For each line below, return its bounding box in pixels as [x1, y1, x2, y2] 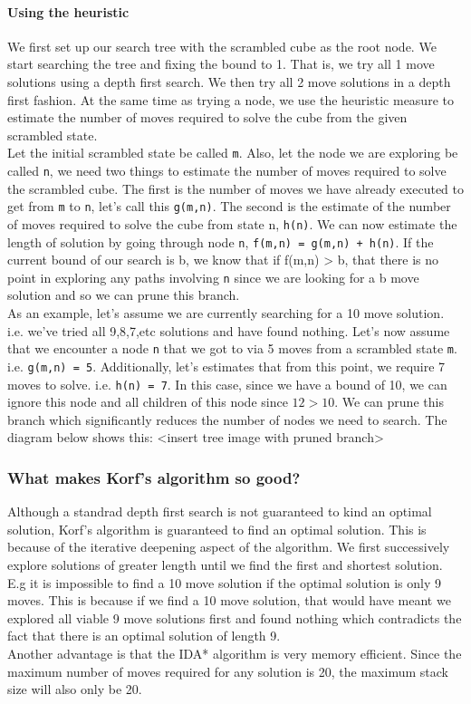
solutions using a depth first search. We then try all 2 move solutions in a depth [7, 72, 451, 91]
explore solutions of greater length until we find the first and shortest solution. [7, 555, 443, 574]
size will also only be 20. [7, 680, 142, 699]
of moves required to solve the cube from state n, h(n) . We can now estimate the [7, 214, 457, 233]
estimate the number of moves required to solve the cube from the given [7, 108, 408, 127]
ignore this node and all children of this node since [7, 392, 288, 411]
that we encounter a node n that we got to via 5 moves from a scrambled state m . [7, 339, 457, 358]
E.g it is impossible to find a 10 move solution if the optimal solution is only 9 [7, 573, 441, 592]
